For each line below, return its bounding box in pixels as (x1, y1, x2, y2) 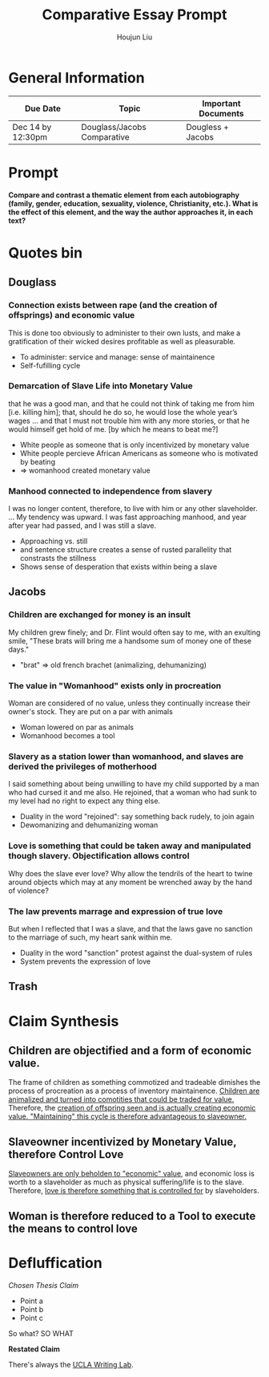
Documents (199, 108, 244, 119)
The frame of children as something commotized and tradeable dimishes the (8, 1078, 261, 1087)
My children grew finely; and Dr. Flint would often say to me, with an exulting (8, 628, 261, 637)
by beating (19, 457, 56, 466)
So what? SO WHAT (8, 1328, 74, 1338)
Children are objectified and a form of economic (8, 1043, 252, 1057)
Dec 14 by (12, 121, 52, 132)
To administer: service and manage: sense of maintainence (19, 351, 215, 362)
